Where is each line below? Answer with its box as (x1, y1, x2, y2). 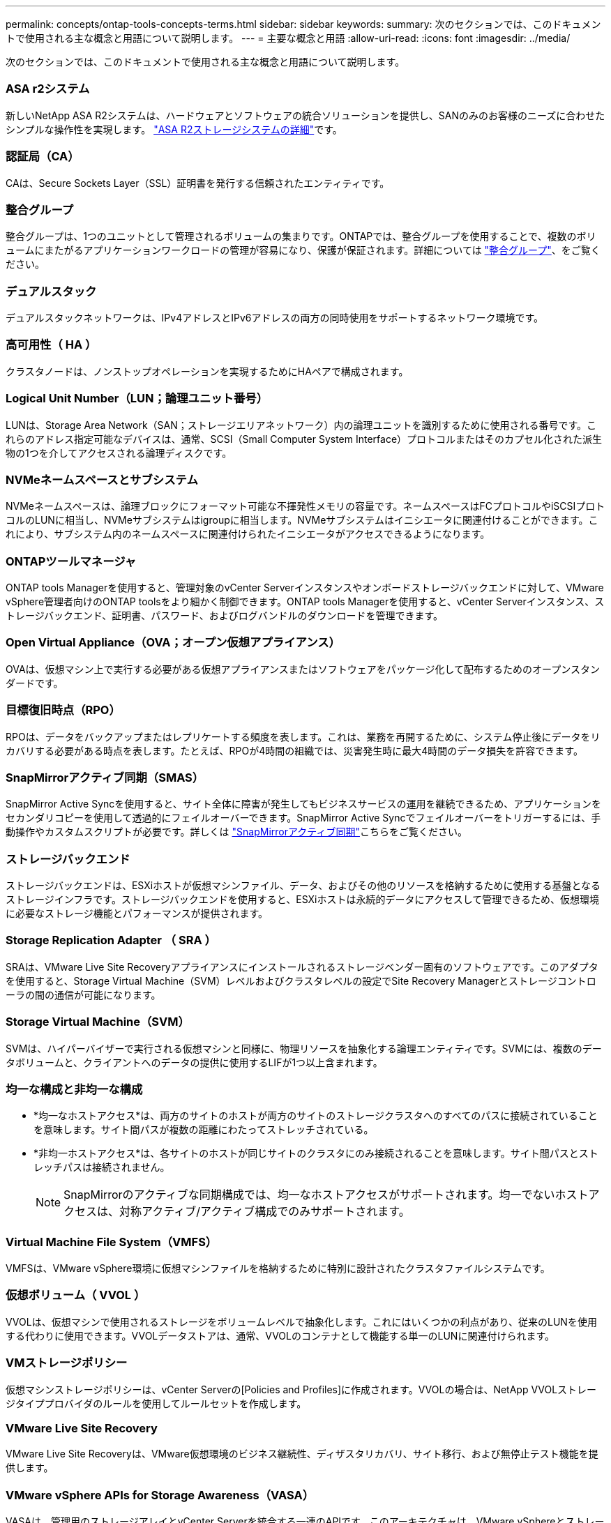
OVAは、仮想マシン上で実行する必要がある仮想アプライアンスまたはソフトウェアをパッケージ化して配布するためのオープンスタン (6, 662, 600, 675)
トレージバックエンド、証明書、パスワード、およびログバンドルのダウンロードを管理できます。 (6, 609, 444, 621)
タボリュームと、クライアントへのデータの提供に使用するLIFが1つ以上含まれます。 (6, 1056, 383, 1068)
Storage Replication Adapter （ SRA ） (6, 933, 216, 948)
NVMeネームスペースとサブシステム (6, 472, 198, 487)
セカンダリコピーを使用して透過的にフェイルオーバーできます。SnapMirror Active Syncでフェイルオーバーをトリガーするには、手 (6, 812, 601, 824)
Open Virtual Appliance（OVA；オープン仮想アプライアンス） (6, 635, 340, 650)
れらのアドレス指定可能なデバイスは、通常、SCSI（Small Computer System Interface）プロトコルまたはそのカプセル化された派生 (6, 432, 603, 445)
